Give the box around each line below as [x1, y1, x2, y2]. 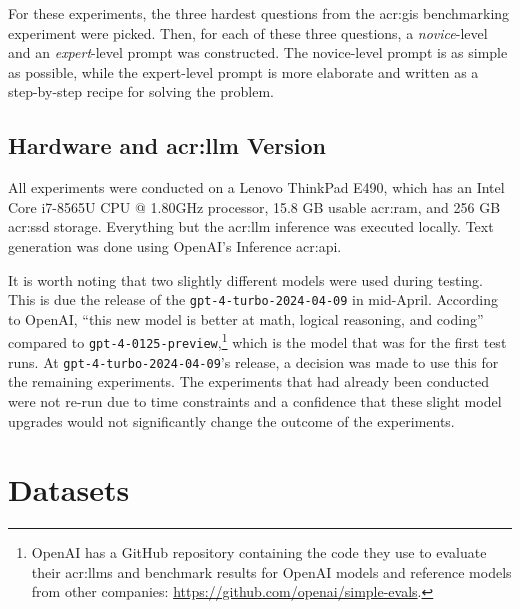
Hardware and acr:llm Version [8, 130, 326, 161]
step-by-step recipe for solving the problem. [8, 81, 274, 102]
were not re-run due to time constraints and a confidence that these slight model [8, 390, 502, 411]
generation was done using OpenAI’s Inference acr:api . [8, 235, 342, 256]
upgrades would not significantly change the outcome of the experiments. [8, 410, 455, 431]
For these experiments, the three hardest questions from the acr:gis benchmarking [8, 3, 510, 23]
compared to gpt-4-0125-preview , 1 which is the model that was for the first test [8, 329, 507, 353]
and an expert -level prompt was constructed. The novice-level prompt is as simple [8, 42, 508, 63]
